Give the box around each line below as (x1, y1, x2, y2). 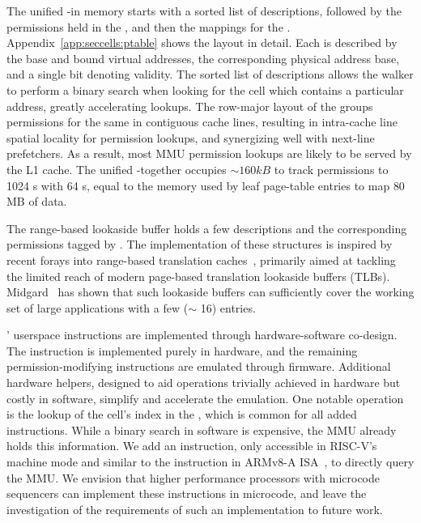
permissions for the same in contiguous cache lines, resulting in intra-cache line (6, 113, 398, 130)
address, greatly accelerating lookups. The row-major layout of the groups (6, 97, 373, 114)
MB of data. (6, 193, 67, 210)
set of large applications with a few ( (6, 299, 189, 316)
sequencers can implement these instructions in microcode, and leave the (6, 485, 367, 502)
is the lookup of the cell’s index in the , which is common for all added (6, 406, 357, 423)
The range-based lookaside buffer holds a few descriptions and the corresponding (6, 219, 407, 236)
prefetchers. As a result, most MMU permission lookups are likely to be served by (6, 145, 412, 162)
